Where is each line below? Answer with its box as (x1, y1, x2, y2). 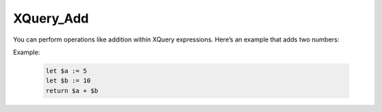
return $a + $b (45, 87, 98, 94)
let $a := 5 (45, 67, 88, 75)
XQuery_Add (13, 11, 89, 26)
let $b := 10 (45, 77, 91, 85)
